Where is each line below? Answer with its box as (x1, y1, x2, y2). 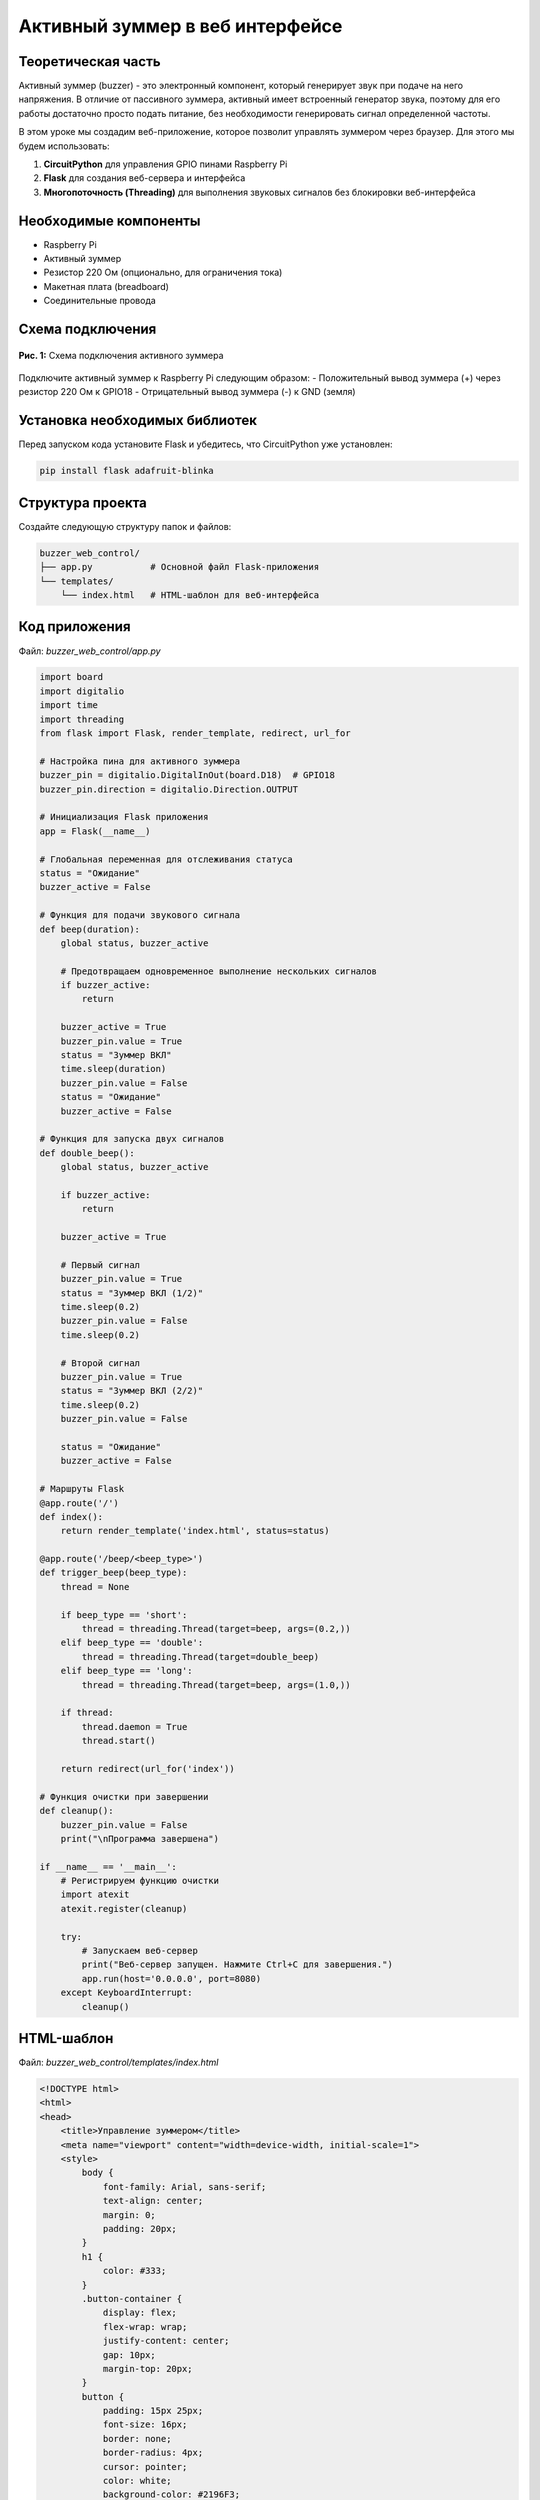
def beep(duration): (39, 923, 140, 935)
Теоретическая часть (18, 53, 161, 70)
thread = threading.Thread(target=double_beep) (81, 1651, 320, 1662)
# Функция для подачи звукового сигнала (39, 910, 240, 921)
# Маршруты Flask (39, 1483, 125, 1495)
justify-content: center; (102, 2335, 230, 2347)
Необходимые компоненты (18, 212, 201, 229)
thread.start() (81, 1735, 157, 1747)
